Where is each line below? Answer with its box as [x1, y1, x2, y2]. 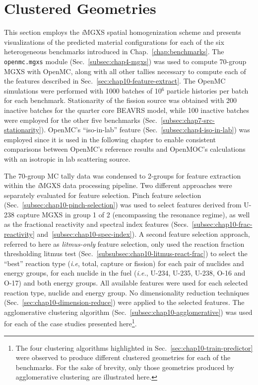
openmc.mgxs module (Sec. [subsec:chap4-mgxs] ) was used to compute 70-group [4, 56, 247, 66]
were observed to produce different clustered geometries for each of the [15, 352, 231, 363]
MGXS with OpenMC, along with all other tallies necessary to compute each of [4, 66, 246, 76]
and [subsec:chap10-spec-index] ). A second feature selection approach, [37, 229, 250, 239]
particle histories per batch [167, 85, 249, 96]
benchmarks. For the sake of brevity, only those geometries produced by [15, 362, 234, 372]
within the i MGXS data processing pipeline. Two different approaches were [4, 180, 232, 191]
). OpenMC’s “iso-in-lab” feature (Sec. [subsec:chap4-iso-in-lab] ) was [41, 124, 250, 135]
